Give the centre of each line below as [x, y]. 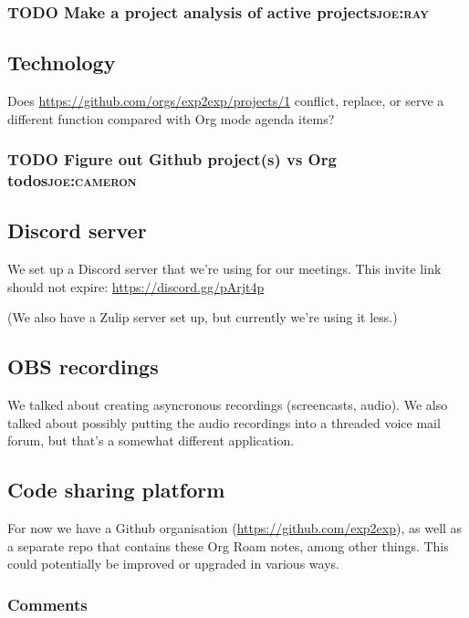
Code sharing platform [116, 490]
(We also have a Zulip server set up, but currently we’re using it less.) [203, 317]
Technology [62, 63]
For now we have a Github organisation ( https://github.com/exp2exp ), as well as [235, 528]
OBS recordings [83, 367]
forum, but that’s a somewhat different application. [151, 440]
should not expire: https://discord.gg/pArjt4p [136, 286]
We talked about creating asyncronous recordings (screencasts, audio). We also [228, 405]
